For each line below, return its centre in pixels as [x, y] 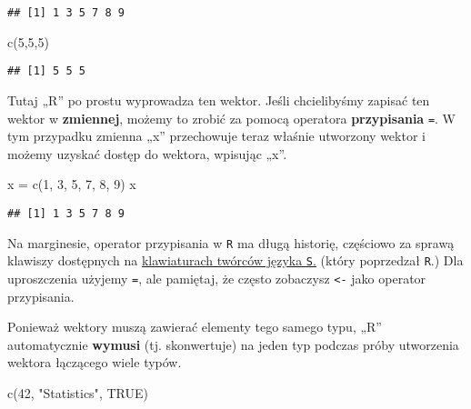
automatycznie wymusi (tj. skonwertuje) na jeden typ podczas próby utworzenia [233, 344]
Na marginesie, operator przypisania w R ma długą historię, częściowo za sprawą [231, 242]
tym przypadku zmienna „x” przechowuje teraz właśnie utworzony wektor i [216, 136]
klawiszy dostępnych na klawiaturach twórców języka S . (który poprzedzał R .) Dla [235, 260]
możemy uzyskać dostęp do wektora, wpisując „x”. [147, 153]
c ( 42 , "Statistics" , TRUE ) [78, 392]
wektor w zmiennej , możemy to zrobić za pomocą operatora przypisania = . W [231, 118]
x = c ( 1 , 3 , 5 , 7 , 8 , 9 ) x [72, 184]
